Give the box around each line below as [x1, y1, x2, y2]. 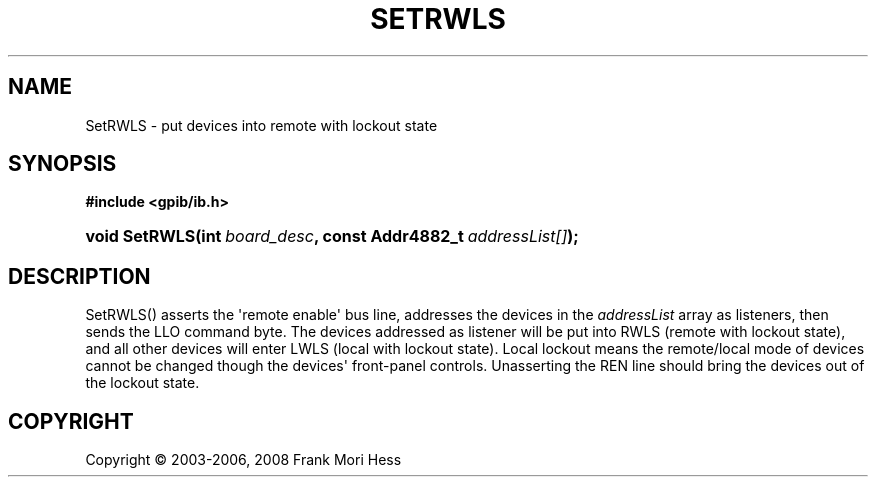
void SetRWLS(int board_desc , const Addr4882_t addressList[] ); [85, 226, 579, 247]
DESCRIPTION [8, 263, 151, 289]
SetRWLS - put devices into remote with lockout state [85, 116, 438, 134]
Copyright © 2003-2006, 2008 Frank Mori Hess [85, 451, 402, 469]
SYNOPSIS [8, 151, 117, 177]
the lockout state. [85, 374, 200, 392]
